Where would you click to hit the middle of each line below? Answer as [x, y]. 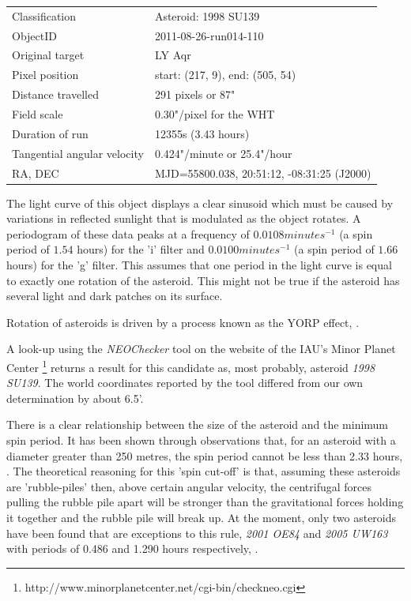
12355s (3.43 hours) [202, 133]
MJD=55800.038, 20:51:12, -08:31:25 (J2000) [263, 173]
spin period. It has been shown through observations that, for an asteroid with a [201, 439]
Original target [48, 55]
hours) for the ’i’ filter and [141, 249]
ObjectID [34, 35]
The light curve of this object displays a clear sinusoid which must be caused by [200, 203]
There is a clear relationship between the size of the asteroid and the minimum [198, 424]
